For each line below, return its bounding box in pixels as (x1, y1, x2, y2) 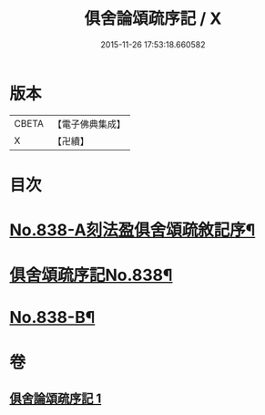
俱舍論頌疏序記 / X (84, 8, 222, 29)
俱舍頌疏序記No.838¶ (9, 265, 173, 285)
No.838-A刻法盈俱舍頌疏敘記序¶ (9, 220, 256, 241)
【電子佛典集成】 (52, 118, 126, 130)
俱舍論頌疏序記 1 (9, 391, 102, 407)
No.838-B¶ (9, 307, 96, 328)
